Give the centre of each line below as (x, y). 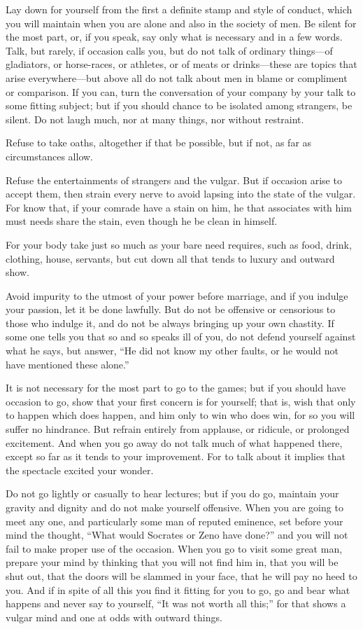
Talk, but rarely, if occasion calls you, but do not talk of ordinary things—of (169, 50)
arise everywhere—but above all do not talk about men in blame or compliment (177, 77)
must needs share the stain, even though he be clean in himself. (142, 221)
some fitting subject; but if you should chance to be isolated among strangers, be (179, 105)
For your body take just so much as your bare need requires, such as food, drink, (179, 244)
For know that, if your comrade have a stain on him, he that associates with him (179, 207)
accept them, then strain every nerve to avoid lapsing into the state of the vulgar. (181, 194)
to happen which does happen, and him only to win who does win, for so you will (180, 415)
